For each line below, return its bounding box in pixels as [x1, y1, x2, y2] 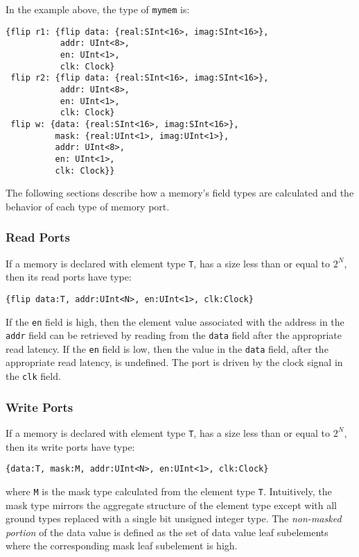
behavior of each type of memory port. [6, 199, 170, 213]
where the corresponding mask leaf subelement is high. [6, 538, 238, 553]
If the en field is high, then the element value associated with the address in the [6, 314, 344, 329]
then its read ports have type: [6, 269, 132, 284]
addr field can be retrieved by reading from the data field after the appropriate [6, 328, 342, 342]
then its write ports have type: [6, 439, 135, 454]
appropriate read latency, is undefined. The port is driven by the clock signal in [6, 355, 343, 369]
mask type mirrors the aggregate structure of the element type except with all [6, 497, 337, 512]
